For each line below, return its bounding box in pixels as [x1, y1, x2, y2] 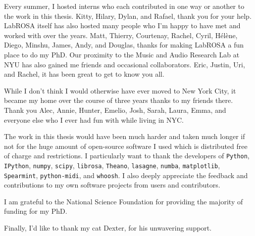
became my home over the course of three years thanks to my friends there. [4, 95, 233, 105]
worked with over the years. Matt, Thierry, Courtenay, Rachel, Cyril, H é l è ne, [4, 30, 238, 40]
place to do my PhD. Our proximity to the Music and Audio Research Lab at [4, 49, 240, 59]
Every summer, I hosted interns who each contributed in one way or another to [4, 1, 245, 11]
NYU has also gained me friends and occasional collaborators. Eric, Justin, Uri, [4, 59, 245, 69]
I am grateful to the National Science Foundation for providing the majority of [4, 196, 243, 206]
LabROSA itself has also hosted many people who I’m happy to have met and [4, 20, 241, 31]
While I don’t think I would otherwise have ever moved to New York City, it [4, 85, 236, 95]
